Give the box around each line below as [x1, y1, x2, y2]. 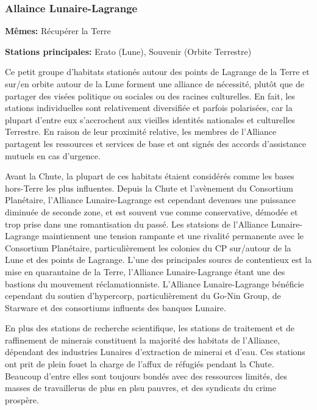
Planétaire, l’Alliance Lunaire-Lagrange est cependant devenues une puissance [5, 193, 296, 206]
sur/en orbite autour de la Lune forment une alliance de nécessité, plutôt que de [5, 77, 304, 90]
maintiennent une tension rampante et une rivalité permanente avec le [41, 229, 304, 242]
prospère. [5, 393, 39, 406]
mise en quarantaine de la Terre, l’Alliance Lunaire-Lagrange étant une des [5, 265, 285, 278]
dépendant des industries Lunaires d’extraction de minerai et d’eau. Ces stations [5, 345, 305, 358]
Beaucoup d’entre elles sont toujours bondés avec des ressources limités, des [5, 369, 288, 382]
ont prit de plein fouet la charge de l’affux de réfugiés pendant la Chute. [5, 358, 274, 370]
